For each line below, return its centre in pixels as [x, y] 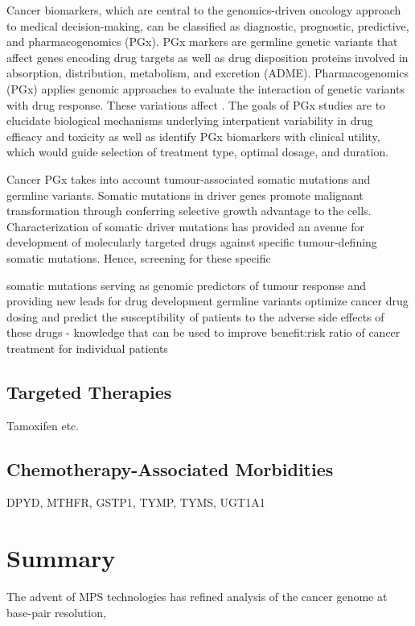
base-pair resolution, [56, 612]
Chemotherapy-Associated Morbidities [170, 468]
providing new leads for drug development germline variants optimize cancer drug [207, 301]
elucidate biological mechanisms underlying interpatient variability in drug [190, 120]
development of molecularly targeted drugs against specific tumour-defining [192, 242]
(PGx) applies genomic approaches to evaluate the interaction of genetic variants [205, 88]
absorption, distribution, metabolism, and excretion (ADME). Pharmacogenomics [208, 73]
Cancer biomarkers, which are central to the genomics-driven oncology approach [204, 10]
